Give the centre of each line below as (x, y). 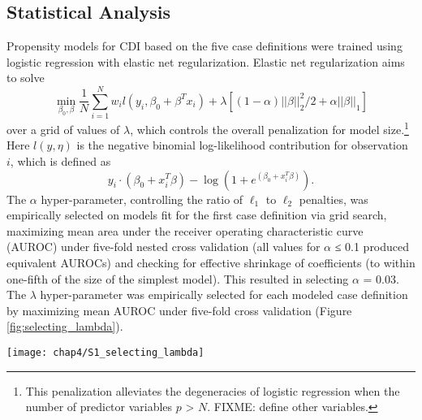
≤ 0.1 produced (372, 247)
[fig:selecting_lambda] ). (65, 326)
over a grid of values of (63, 129)
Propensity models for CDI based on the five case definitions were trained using (205, 46)
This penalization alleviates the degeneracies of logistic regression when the (213, 390)
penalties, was (334, 199)
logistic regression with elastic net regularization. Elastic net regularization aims (206, 61)
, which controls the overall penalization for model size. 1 (269, 128)
